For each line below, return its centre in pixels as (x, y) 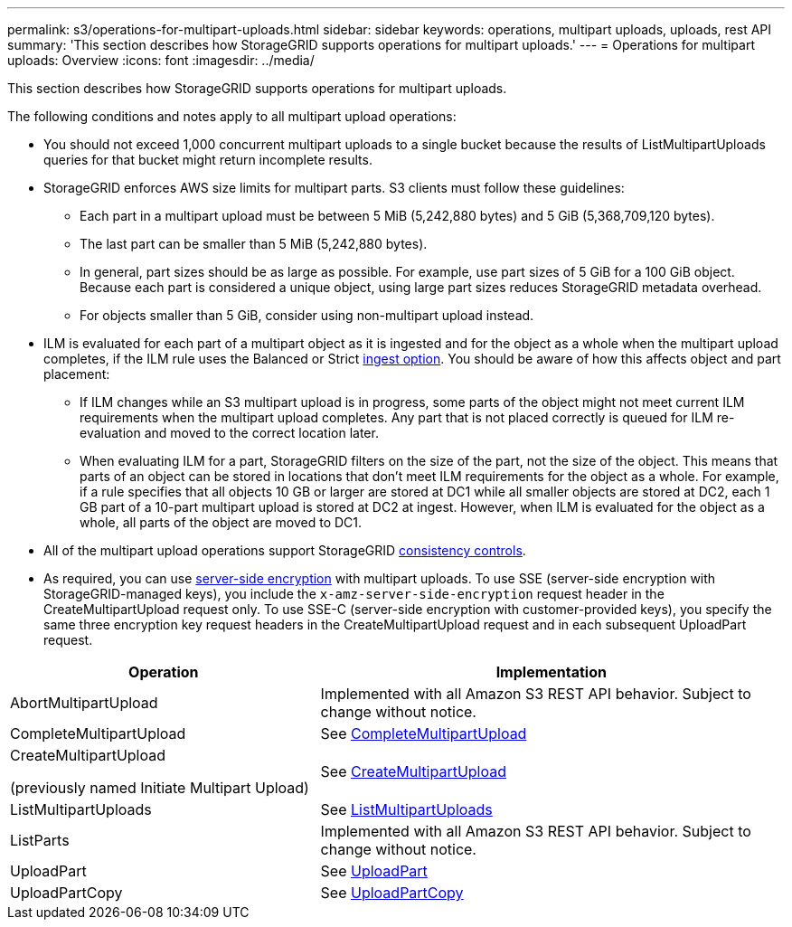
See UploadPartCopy (392, 893)
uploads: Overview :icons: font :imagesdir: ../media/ (161, 60)
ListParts (40, 840)
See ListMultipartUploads (406, 809)
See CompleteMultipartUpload (424, 733)
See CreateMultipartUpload (414, 771)
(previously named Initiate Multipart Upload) (160, 788)
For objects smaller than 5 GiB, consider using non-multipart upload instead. (307, 315)
